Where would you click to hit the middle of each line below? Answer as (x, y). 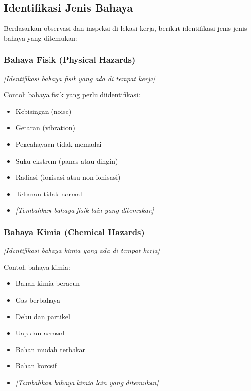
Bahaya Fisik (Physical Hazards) (70, 60)
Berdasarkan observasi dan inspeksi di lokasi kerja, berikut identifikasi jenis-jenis (125, 28)
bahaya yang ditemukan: (41, 38)
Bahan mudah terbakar (50, 349)
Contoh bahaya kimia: (37, 266)
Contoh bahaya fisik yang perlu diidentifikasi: (72, 95)
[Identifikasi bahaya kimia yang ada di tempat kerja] (82, 250)
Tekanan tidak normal (49, 193)
